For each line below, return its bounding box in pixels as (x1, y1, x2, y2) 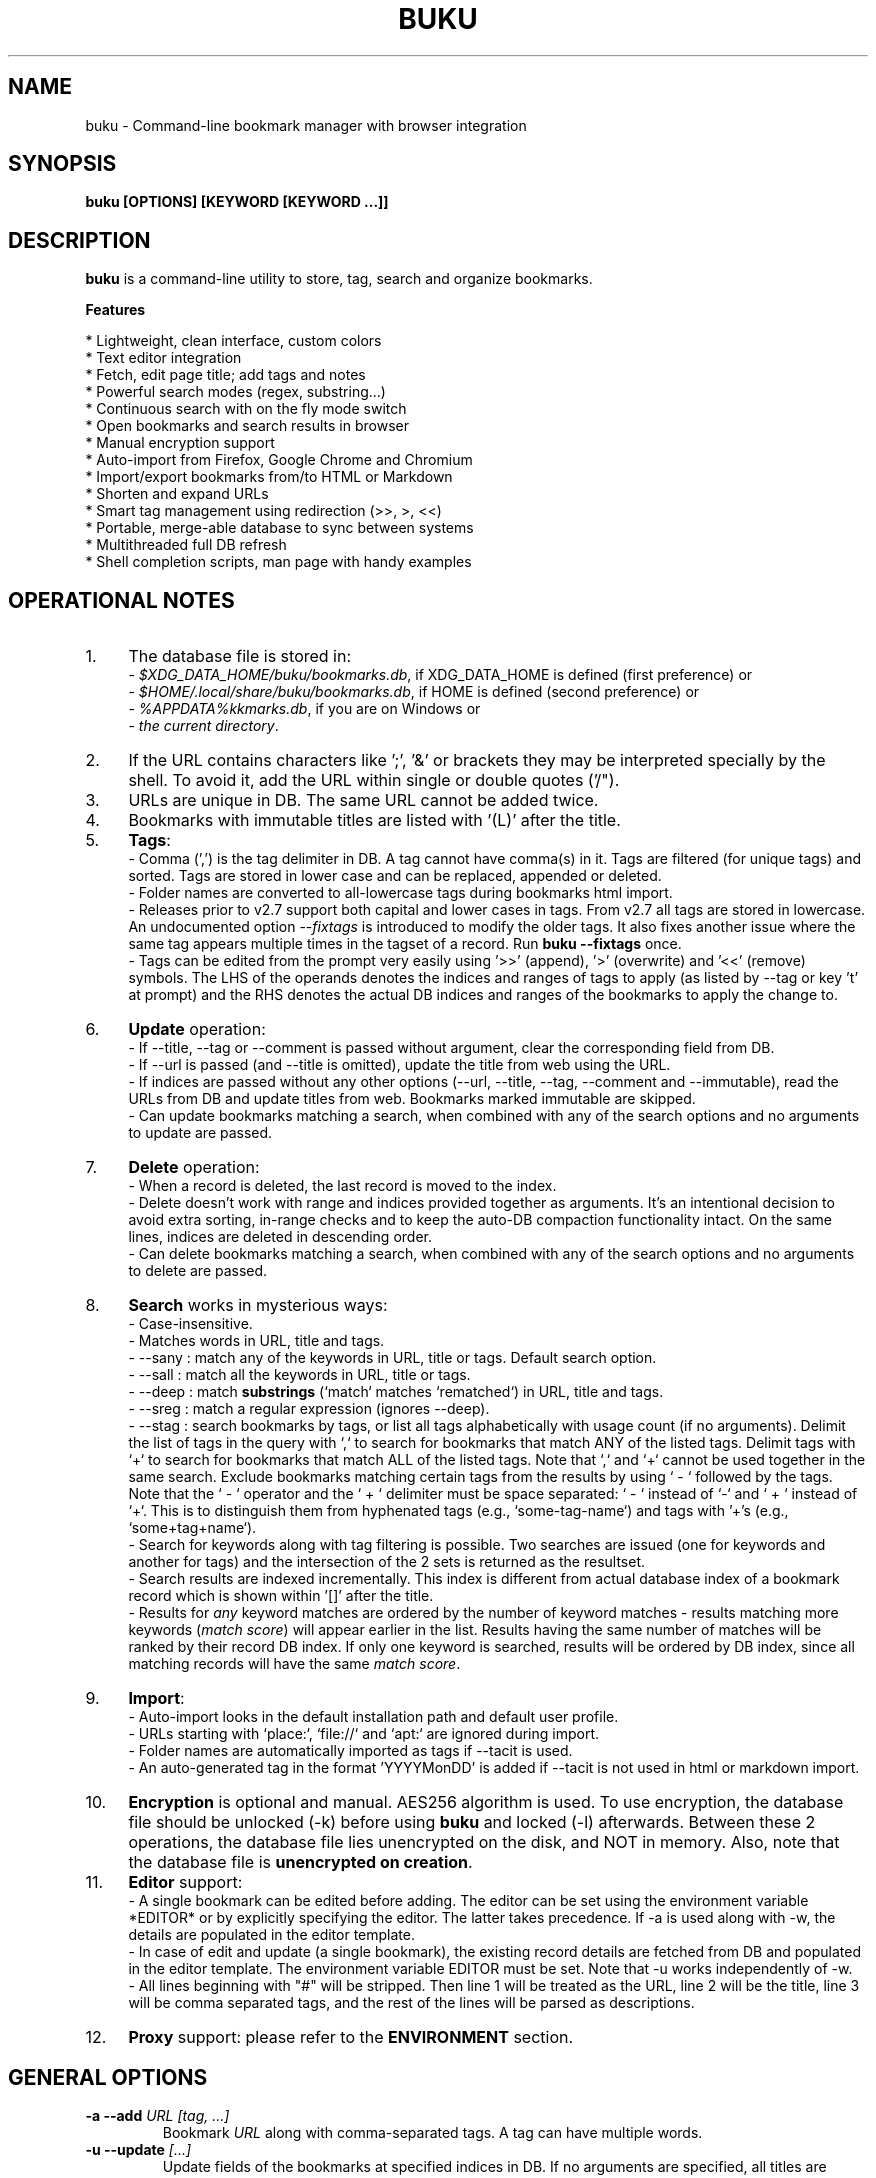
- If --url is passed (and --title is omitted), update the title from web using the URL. (128, 1056, 671, 1074)
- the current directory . (128, 717, 279, 735)
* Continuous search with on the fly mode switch (85, 400, 407, 418)
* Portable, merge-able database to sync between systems (85, 519, 474, 537)
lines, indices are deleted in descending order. (128, 1228, 432, 1246)
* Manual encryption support (85, 434, 275, 452)
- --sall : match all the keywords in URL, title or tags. (128, 1366, 471, 1384)
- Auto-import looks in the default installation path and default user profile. (128, 1708, 619, 1726)
